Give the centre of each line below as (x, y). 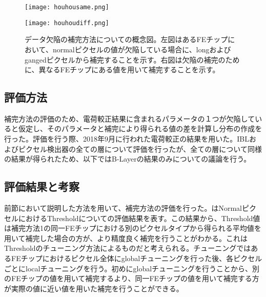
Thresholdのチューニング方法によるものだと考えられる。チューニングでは (128, 248)
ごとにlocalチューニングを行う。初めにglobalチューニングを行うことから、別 (132, 268)
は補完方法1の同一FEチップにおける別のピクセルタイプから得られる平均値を (133, 228)
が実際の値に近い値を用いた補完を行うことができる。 (94, 288)
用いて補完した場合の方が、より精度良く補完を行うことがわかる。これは (126, 238)
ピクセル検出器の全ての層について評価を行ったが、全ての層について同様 (140, 148)
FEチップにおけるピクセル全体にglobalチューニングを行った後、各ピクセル (137, 258)
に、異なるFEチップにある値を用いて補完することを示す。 (122, 70)
